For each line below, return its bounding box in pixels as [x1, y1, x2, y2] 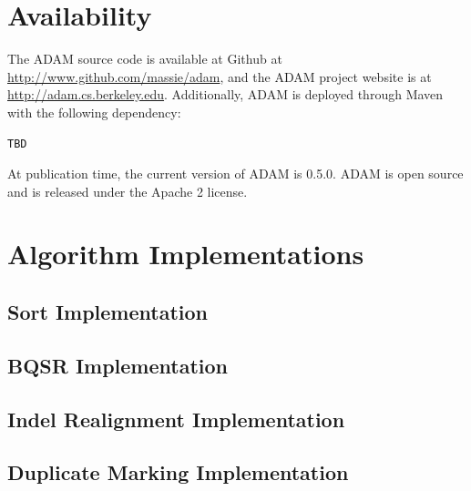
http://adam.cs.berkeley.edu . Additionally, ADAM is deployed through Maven [7, 85, 444, 104]
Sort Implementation [7, 298, 208, 326]
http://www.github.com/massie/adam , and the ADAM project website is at [7, 66, 432, 86]
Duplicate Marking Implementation [7, 458, 349, 486]
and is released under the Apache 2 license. [7, 181, 248, 200]
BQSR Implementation [7, 351, 229, 379]
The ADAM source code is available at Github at [7, 49, 282, 68]
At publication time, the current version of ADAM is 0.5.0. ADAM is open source [7, 164, 464, 183]
